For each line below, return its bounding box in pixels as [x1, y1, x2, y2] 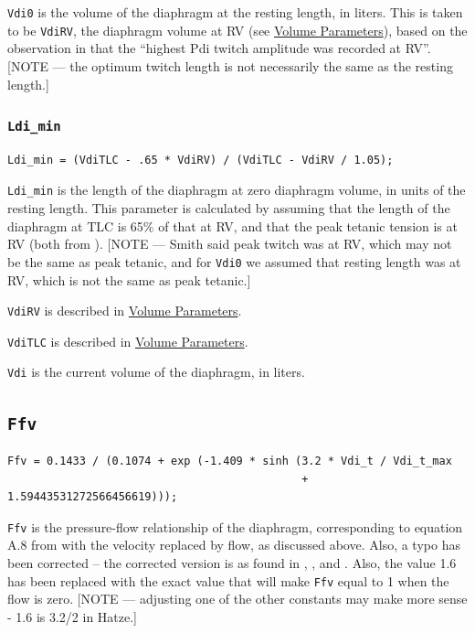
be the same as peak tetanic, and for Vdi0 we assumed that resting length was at [7, 252, 461, 271]
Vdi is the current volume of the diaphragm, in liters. [7, 362, 305, 381]
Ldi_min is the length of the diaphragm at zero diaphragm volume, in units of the [7, 180, 466, 199]
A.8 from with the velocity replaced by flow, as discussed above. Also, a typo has [7, 535, 460, 554]
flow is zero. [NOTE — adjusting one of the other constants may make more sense [7, 589, 468, 608]
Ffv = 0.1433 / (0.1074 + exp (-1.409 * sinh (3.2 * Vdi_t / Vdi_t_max [7, 454, 452, 467]
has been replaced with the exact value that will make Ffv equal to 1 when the [7, 571, 449, 590]
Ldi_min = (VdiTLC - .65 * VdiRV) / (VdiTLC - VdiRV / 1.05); [7, 153, 394, 166]
